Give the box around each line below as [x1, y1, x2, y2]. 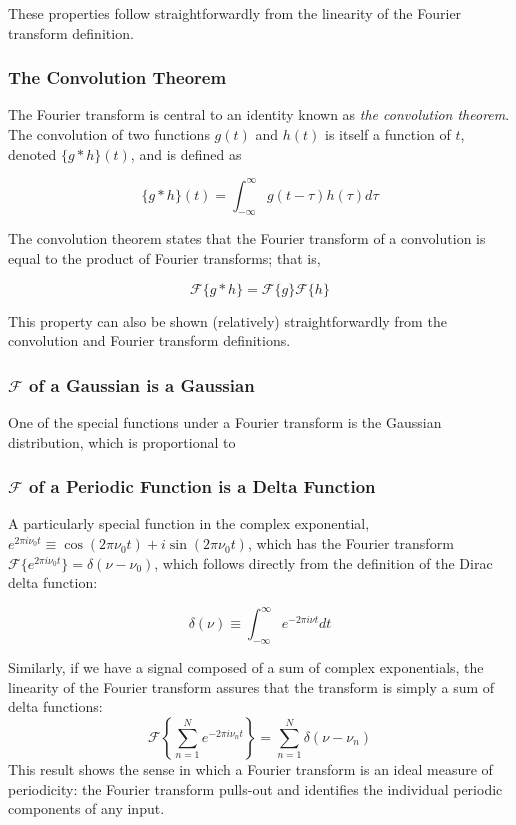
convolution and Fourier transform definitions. [8, 330, 291, 351]
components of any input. [8, 798, 165, 819]
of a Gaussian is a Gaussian [29, 372, 255, 397]
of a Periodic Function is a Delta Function [29, 474, 376, 499]
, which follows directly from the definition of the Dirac [154, 552, 493, 573]
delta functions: [8, 696, 103, 717]
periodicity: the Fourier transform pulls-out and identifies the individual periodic [8, 778, 503, 799]
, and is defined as [130, 143, 242, 164]
